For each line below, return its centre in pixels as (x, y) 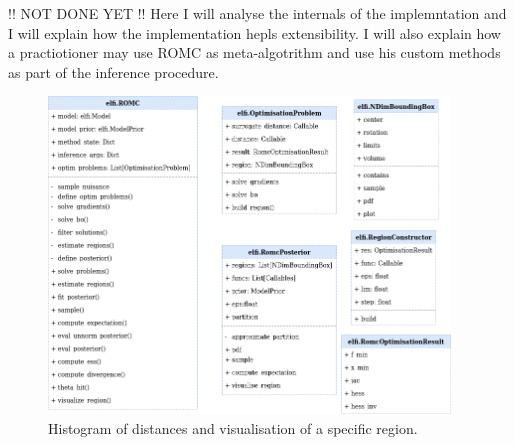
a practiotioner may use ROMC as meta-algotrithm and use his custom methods (254, 52)
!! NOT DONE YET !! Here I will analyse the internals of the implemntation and (257, 13)
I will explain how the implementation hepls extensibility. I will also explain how (254, 32)
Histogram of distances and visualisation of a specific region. (233, 427)
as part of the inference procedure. (113, 71)
